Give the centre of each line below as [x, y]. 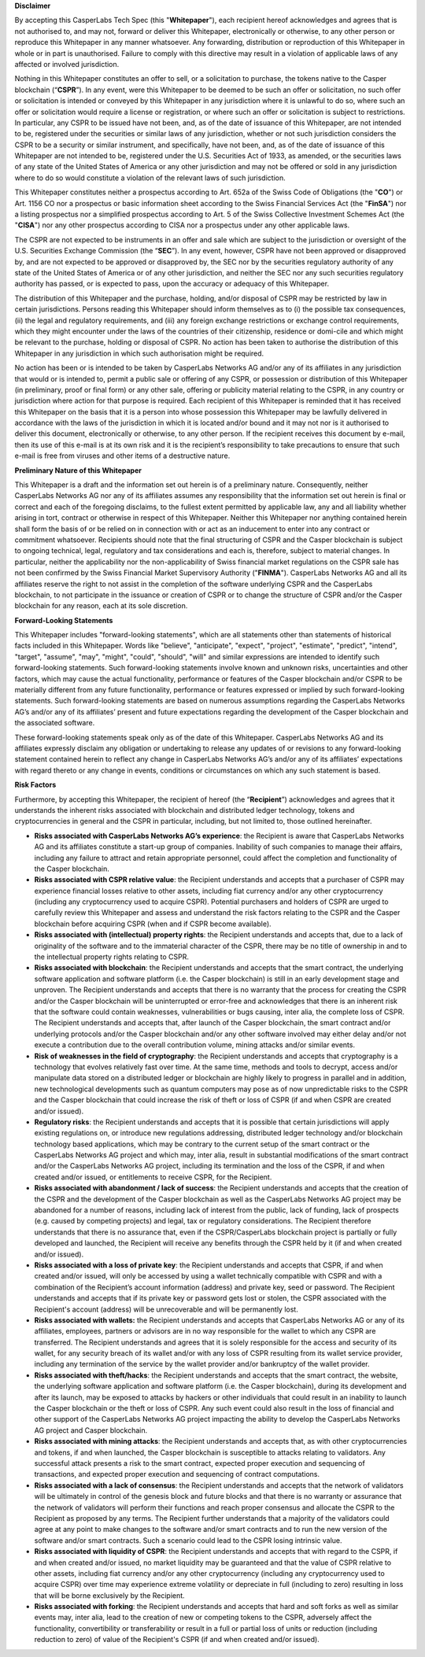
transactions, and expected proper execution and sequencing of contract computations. [177, 1474]
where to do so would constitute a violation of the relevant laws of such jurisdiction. [150, 178]
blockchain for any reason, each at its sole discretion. [101, 606]
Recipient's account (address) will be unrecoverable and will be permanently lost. [166, 1309]
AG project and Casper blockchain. [91, 1430]
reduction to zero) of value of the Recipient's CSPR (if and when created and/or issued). [177, 1640]
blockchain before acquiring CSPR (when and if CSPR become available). [153, 924]
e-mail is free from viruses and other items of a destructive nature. [122, 456]
